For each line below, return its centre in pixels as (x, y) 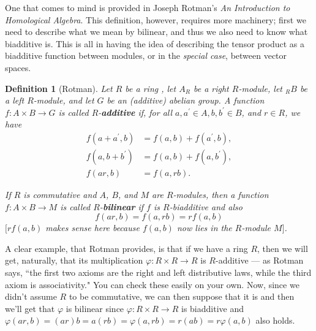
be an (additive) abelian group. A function (186, 100)
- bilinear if (122, 206)
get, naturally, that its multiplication (74, 260)
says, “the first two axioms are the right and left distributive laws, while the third (158, 272)
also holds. (275, 320)
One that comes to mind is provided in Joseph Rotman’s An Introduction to (148, 7)
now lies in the (204, 228)
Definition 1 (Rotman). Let (59, 88)
